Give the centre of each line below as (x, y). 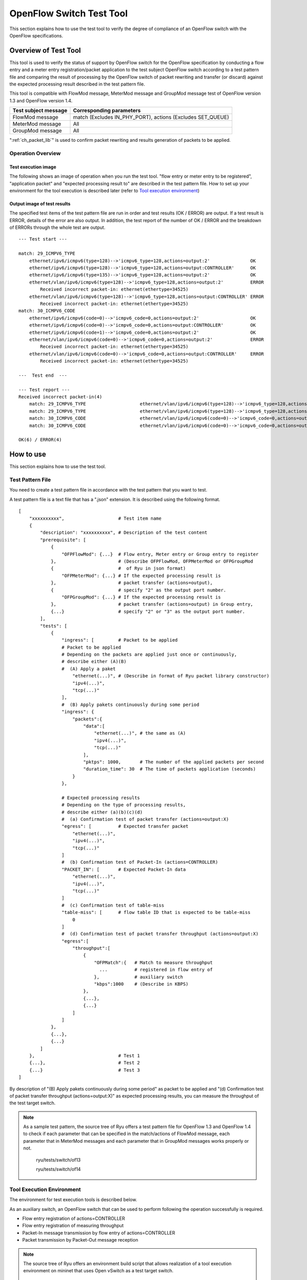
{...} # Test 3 (84, 1070)
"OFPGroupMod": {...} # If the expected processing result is (141, 597)
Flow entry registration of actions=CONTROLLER (74, 1218)
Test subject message (40, 111)
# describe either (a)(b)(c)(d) (102, 812)
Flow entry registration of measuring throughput (73, 1226)
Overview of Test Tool (45, 50)
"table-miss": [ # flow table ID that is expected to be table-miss (156, 912)
